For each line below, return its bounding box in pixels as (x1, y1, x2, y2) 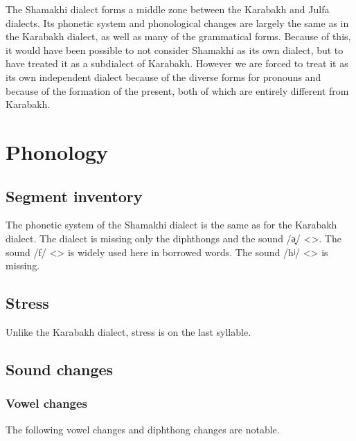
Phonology (6, 137, 109, 165)
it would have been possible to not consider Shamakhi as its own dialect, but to (6, 42, 344, 57)
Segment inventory (6, 185, 143, 206)
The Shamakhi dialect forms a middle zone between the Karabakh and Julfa (6, 2, 330, 16)
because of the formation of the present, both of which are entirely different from (6, 83, 349, 98)
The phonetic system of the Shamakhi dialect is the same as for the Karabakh (6, 217, 337, 232)
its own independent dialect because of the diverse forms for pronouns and (6, 69, 321, 84)
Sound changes (6, 358, 114, 379)
